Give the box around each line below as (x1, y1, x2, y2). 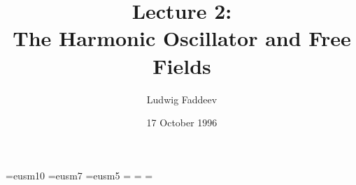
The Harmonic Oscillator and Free (13, 24, 351, 52)
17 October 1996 (146, 115, 218, 130)
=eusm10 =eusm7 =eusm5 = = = (6, 168, 153, 182)
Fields (152, 51, 211, 80)
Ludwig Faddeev (146, 91, 218, 106)
